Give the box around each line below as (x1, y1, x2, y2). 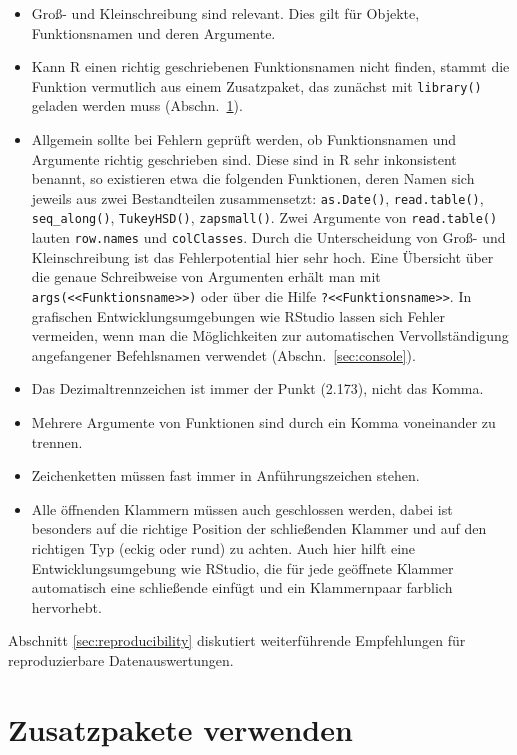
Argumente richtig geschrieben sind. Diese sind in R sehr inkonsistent (31, 148, 457, 169)
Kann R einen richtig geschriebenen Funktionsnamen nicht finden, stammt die (31, 56, 510, 77)
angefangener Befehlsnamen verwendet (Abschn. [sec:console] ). (31, 344, 416, 365)
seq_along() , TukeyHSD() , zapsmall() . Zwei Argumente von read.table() (31, 207, 498, 228)
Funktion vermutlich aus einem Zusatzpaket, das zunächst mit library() (31, 75, 482, 96)
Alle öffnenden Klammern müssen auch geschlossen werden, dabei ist (31, 498, 453, 519)
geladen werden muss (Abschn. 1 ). (31, 95, 243, 116)
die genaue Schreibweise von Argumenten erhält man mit (31, 266, 381, 287)
